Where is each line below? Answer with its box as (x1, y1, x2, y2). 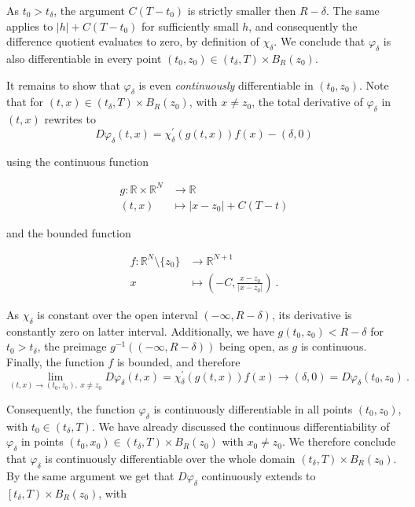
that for (6, 94, 44, 110)
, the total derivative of (252, 94, 363, 110)
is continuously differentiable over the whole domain (45, 450, 296, 467)
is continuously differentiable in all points (153, 400, 353, 417)
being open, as (219, 338, 288, 355)
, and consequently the (248, 17, 358, 34)
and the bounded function (6, 224, 131, 241)
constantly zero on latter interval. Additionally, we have (6, 322, 274, 339)
